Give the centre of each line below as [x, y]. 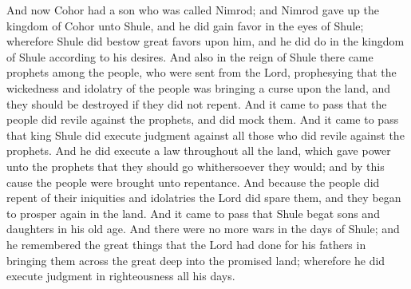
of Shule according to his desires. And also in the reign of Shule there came [190, 56]
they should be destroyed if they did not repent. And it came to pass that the [197, 103]
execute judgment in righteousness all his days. [121, 276]
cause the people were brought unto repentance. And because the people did [193, 182]
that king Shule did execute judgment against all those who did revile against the [205, 135]
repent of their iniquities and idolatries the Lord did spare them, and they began [204, 198]
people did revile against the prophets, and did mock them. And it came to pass [203, 119]
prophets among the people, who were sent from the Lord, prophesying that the [202, 72]
